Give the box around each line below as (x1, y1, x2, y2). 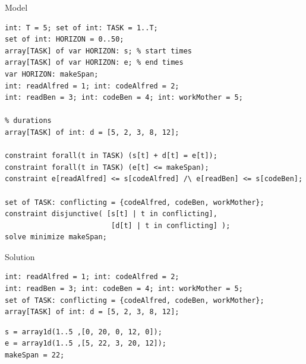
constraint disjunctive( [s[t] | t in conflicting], (5, 210, 217, 219)
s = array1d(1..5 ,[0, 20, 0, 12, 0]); (5, 327, 162, 336)
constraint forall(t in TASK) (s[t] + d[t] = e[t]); (5, 151, 217, 160)
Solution (5, 250, 35, 262)
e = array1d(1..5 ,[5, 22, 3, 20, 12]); (5, 339, 167, 348)
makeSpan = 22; (5, 351, 65, 360)
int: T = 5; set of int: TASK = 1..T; (5, 23, 158, 32)
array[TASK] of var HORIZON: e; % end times (5, 58, 184, 67)
